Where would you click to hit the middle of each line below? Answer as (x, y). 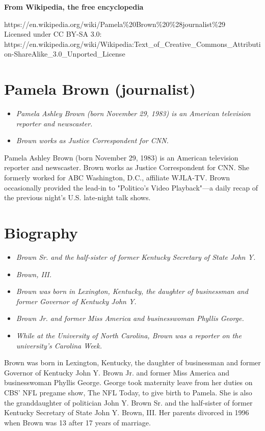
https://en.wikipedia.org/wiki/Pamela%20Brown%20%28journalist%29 (115, 24)
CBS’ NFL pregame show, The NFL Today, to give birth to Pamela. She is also (128, 392)
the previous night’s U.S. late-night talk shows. (77, 197)
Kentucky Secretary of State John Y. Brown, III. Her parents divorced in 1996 (127, 412)
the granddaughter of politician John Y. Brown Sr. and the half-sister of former (128, 402)
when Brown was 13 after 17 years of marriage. (77, 422)
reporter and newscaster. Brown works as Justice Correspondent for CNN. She (127, 167)
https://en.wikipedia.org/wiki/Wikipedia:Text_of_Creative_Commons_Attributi (132, 44)
